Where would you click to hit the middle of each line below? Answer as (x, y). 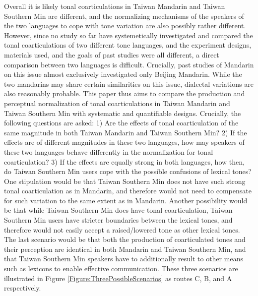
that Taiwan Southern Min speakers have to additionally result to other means (124, 259)
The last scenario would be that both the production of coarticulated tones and (125, 239)
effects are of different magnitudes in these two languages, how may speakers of (124, 142)
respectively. (23, 288)
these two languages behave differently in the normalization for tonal (109, 151)
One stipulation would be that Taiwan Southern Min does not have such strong (125, 181)
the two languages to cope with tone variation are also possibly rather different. (125, 26)
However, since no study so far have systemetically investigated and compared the (129, 35)
